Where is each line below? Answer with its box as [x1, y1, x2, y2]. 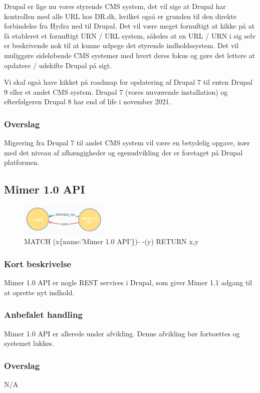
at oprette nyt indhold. [4, 287, 75, 297]
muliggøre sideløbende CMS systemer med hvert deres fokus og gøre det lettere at [4, 50, 255, 60]
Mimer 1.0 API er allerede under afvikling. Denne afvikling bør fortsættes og [4, 328, 240, 338]
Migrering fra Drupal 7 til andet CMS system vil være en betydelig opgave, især [4, 137, 250, 148]
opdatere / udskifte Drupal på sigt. [4, 60, 112, 70]
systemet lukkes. [4, 338, 54, 348]
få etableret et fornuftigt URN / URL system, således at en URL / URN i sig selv [4, 30, 256, 41]
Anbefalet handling [4, 308, 83, 321]
